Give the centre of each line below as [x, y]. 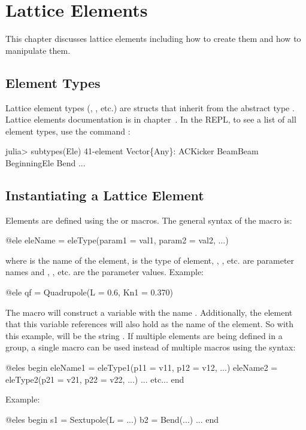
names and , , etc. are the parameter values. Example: [104, 272]
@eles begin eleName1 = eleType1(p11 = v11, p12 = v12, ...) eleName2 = [142, 368]
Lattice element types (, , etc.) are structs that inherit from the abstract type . [150, 107]
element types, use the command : [68, 131]
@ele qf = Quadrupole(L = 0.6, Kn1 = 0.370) [89, 292]
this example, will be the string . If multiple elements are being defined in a [144, 335]
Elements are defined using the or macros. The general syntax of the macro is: [149, 220]
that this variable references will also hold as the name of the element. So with [150, 324]
